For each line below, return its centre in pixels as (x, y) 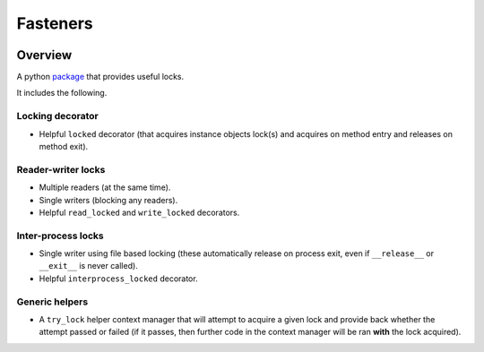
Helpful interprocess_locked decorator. (118, 279)
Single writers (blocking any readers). (108, 200)
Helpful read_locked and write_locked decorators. (139, 212)
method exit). (64, 146)
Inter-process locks (60, 236)
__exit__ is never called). (88, 266)
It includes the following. (62, 93)
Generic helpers (52, 302)
